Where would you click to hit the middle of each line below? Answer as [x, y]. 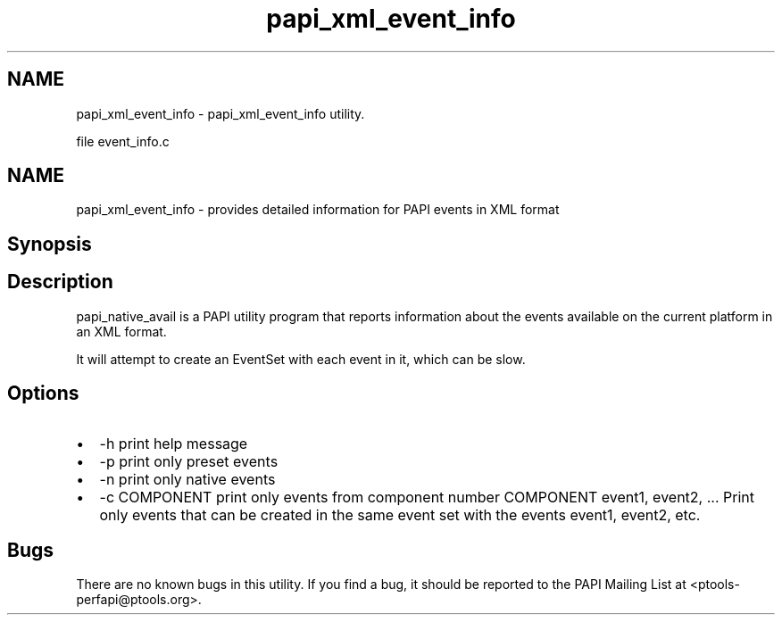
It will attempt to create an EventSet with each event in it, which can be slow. [301, 359]
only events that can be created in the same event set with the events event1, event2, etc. [400, 514]
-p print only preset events [189, 461]
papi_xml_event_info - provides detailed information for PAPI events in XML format [318, 210]
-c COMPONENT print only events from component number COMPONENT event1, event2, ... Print [427, 497]
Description [60, 282]
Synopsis [50, 244]
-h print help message [174, 443]
